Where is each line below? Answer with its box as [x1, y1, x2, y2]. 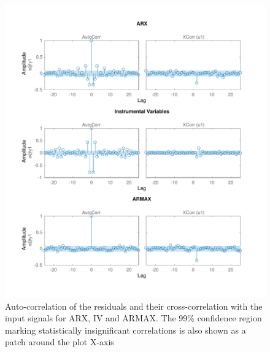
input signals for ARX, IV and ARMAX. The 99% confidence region [5, 312, 262, 324]
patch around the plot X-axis [5, 335, 114, 348]
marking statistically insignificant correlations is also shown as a [5, 323, 246, 336]
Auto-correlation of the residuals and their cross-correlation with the [5, 299, 263, 312]
